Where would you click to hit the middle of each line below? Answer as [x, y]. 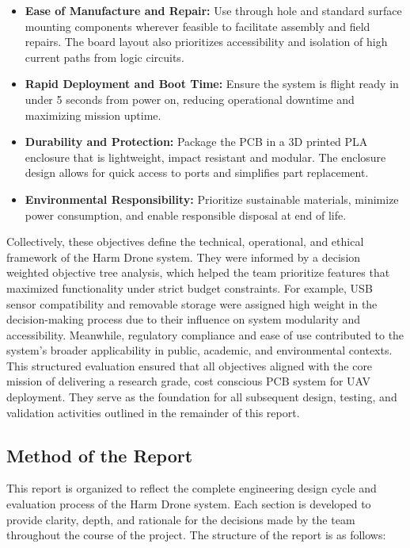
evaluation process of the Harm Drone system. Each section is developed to [189, 504]
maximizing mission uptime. [93, 115]
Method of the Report [100, 455]
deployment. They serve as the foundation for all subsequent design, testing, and [202, 397]
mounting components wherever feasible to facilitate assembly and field [197, 26]
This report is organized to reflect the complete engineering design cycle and [192, 488]
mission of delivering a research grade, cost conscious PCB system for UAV [189, 381]
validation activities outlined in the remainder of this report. [153, 412]
